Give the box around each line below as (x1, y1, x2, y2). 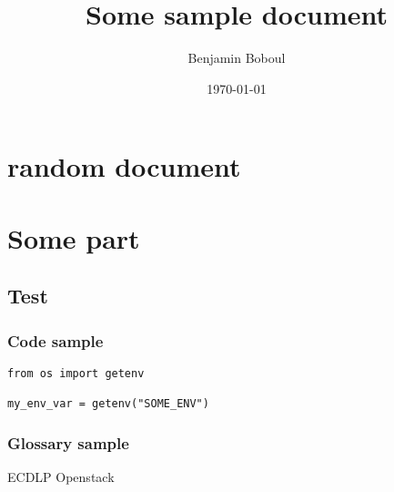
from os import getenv (7, 366, 145, 380)
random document (7, 148, 241, 185)
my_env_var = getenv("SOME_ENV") (7, 397, 209, 411)
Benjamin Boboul (187, 48, 286, 67)
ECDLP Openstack (7, 467, 115, 487)
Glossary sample (7, 431, 129, 454)
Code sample (7, 329, 104, 352)
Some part (7, 219, 140, 256)
